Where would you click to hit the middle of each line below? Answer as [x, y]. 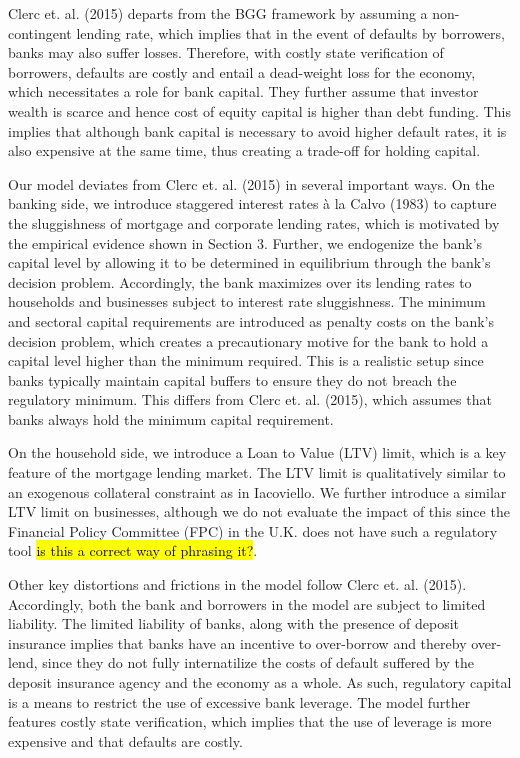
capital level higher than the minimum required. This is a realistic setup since [246, 360]
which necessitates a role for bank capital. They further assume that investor [243, 91]
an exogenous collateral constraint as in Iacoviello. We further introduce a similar [257, 491]
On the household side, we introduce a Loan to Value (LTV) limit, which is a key [257, 452]
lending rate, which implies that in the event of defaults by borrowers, [291, 32]
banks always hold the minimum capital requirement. [171, 418]
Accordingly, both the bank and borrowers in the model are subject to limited [247, 603]
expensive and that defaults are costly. [125, 740]
